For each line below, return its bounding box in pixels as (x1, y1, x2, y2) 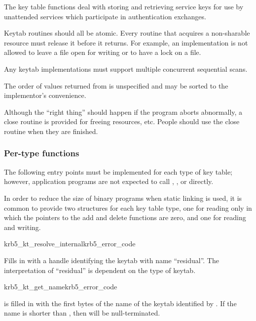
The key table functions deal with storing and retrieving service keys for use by (4, 1, 244, 11)
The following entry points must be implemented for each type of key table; (4, 166, 232, 177)
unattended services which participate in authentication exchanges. (4, 11, 206, 21)
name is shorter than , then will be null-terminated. (4, 308, 160, 318)
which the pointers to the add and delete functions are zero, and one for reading (4, 212, 246, 223)
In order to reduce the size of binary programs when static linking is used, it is (4, 192, 242, 203)
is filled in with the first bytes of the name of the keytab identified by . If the (4, 298, 237, 308)
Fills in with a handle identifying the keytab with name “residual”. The (4, 255, 219, 265)
